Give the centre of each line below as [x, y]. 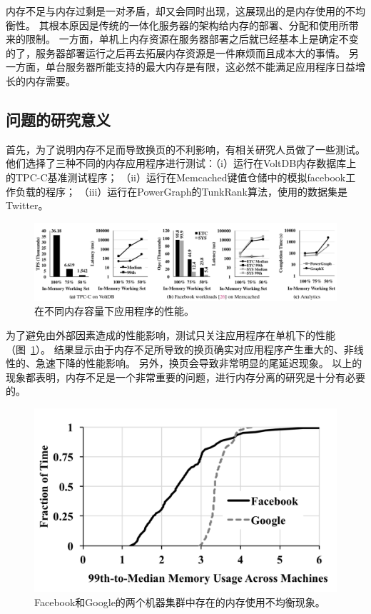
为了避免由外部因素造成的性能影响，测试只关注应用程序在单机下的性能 [171, 335]
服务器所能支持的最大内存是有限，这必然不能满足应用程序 [200, 67]
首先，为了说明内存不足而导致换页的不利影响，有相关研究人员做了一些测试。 [185, 149]
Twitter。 [27, 205]
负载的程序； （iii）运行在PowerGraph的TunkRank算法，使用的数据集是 [181, 191]
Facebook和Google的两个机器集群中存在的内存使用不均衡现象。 [180, 602]
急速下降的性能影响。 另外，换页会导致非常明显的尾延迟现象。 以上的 [199, 363]
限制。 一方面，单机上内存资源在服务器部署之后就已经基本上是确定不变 [192, 39]
